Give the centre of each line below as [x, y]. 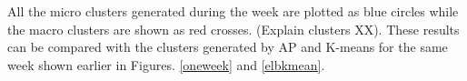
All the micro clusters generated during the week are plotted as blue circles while [233, 11]
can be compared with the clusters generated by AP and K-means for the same [228, 47]
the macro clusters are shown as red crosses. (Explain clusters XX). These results [233, 29]
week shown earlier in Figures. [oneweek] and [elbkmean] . [166, 64]
